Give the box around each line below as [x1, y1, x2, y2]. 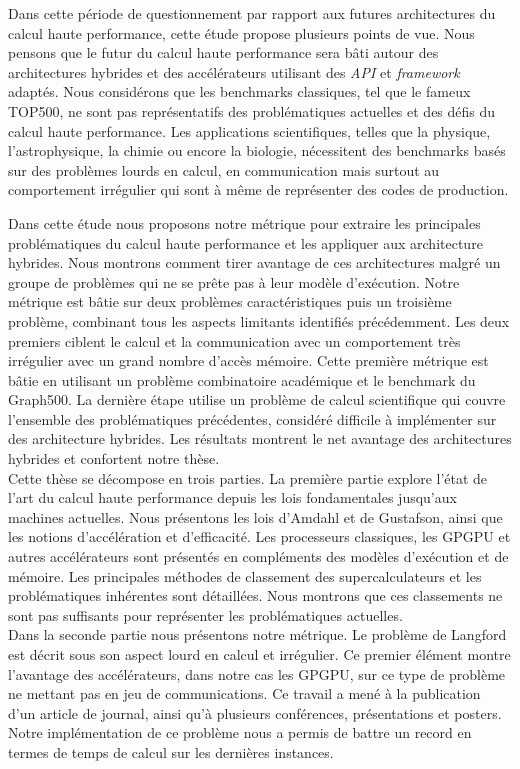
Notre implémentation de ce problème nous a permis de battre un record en [8, 722, 472, 743]
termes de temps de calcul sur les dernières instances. [8, 741, 334, 762]
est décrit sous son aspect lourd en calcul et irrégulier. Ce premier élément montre [8, 644, 511, 664]
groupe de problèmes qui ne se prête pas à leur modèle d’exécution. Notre [8, 271, 460, 292]
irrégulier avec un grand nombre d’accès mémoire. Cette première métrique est [8, 350, 489, 371]
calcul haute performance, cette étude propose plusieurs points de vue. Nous [8, 22, 475, 43]
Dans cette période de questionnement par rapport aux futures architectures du [8, 3, 496, 23]
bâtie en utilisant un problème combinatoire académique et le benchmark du [8, 369, 476, 390]
